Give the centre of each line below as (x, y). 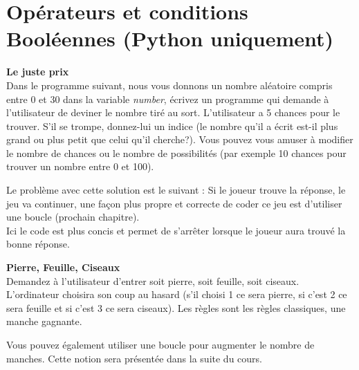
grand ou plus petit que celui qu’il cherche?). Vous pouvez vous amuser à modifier (180, 139)
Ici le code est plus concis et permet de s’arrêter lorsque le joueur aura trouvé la (176, 230)
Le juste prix (38, 72)
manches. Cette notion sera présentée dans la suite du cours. (134, 358)
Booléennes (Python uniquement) (170, 38)
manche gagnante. (44, 321)
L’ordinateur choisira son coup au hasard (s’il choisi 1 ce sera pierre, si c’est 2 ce (177, 294)
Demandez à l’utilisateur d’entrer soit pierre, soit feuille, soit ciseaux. (153, 280)
